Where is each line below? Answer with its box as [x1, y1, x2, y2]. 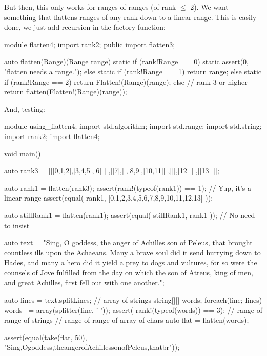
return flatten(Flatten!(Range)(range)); [4, 86, 127, 97]
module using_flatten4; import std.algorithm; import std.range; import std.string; [4, 121, 262, 131]
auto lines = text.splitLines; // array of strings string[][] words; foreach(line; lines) [4, 294, 262, 305]
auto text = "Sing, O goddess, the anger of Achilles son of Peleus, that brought [4, 237, 253, 248]
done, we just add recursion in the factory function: [4, 22, 166, 32]
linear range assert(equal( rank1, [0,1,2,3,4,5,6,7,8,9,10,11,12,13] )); [4, 192, 213, 203]
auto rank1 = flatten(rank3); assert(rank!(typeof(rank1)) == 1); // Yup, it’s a [4, 182, 251, 193]
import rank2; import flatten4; [4, 130, 100, 141]
